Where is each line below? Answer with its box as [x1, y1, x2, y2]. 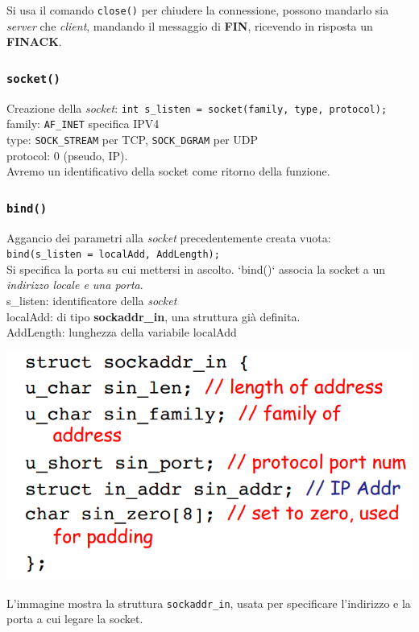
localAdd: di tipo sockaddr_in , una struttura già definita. [6, 308, 301, 324]
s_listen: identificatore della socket [6, 292, 177, 308]
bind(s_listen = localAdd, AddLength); [6, 249, 220, 261]
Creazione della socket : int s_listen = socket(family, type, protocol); [6, 99, 388, 116]
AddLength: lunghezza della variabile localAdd [6, 324, 237, 341]
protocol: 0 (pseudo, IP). [6, 147, 128, 163]
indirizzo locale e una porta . [6, 276, 143, 293]
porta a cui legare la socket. [6, 610, 143, 627]
